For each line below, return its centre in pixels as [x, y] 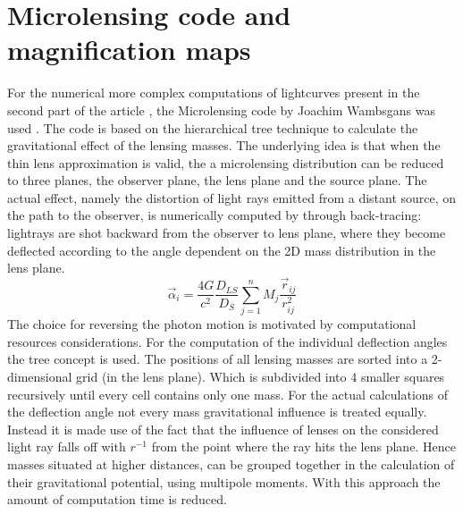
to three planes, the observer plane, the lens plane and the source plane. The [217, 180]
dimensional [40, 377]
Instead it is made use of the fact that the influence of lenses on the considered [223, 429]
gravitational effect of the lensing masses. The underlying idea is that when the [224, 145]
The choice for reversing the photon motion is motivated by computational [212, 324]
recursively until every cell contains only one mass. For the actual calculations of [228, 394]
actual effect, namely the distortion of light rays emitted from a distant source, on [232, 197]
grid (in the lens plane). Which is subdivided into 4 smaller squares [261, 377]
